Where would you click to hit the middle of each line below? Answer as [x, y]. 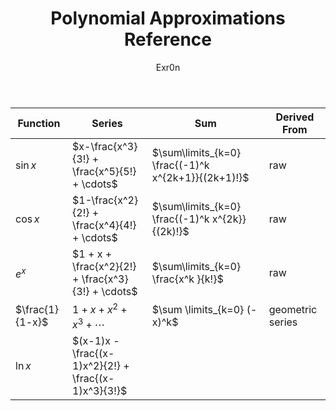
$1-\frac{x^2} [105, 200]
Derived [295, 117]
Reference [168, 39]
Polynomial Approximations [168, 18]
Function [39, 123]
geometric [293, 310]
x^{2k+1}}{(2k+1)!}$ [200, 177]
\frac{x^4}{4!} [104, 225]
